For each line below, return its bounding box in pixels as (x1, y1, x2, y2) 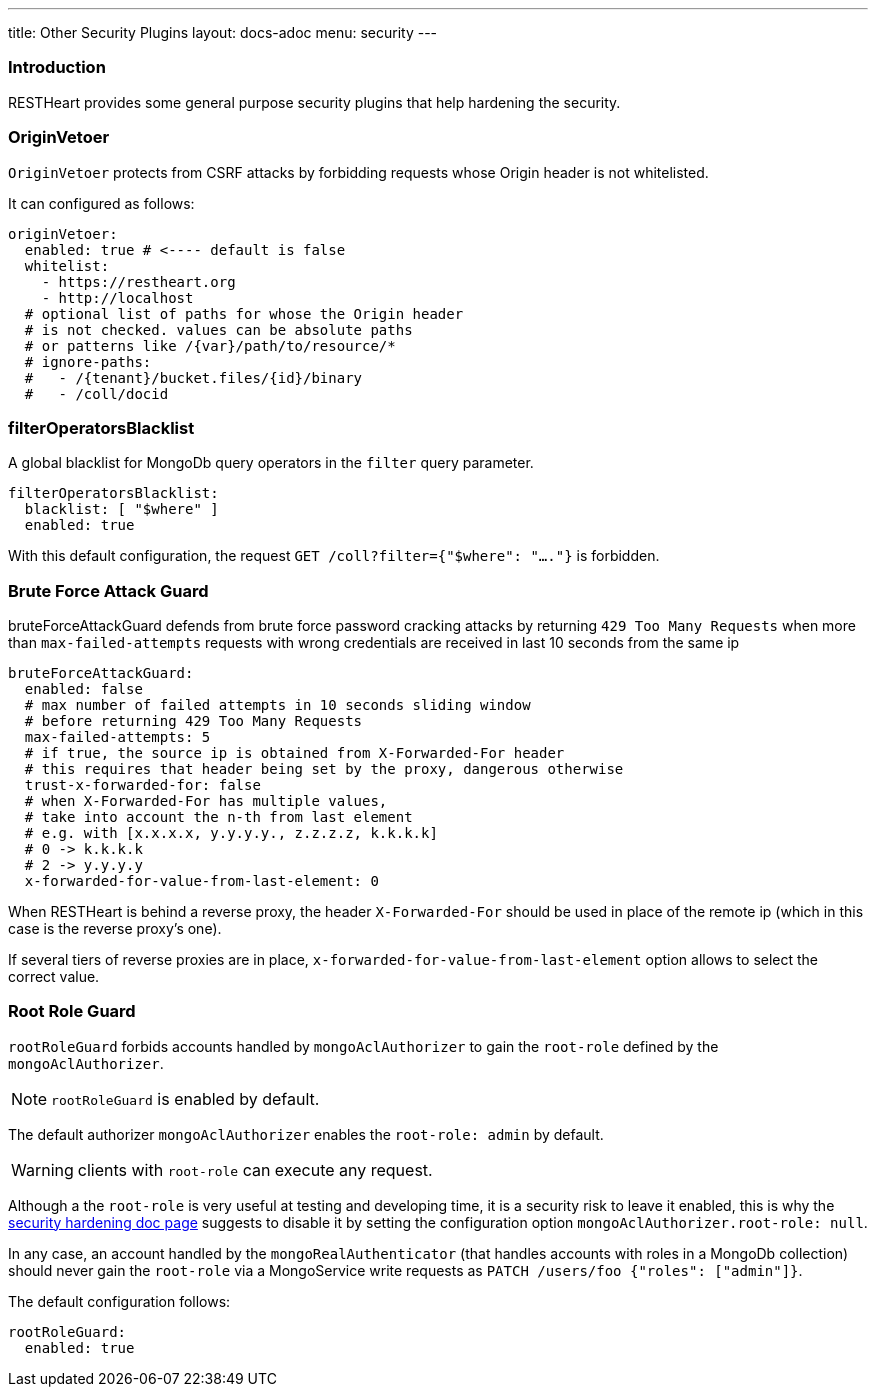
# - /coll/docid (24, 385, 169, 402)
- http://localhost (41, 289, 194, 306)
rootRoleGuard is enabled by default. (51, 1088, 320, 1109)
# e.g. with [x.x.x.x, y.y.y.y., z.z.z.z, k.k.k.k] (24, 825, 438, 841)
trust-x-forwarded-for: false (24, 777, 261, 793)
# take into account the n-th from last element (24, 809, 413, 825)
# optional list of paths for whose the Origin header (24, 305, 464, 322)
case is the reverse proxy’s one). (8, 920, 222, 937)
